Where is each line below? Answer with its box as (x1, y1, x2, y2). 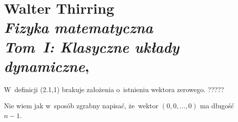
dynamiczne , (4, 55, 90, 76)
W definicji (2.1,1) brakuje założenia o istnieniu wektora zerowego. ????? (4, 84, 224, 94)
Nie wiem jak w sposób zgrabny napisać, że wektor (4, 100, 159, 111)
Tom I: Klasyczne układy (4, 36, 179, 57)
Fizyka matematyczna (4, 17, 153, 38)
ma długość (200, 100, 234, 111)
